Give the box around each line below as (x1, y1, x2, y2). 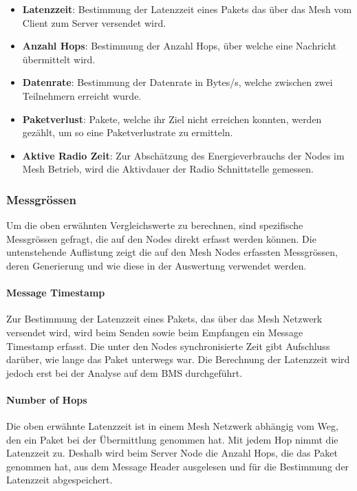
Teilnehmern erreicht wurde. (22, 88, 142, 102)
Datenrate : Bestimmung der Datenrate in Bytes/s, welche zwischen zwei (22, 75, 333, 89)
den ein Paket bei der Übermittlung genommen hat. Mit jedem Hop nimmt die (6, 432, 338, 446)
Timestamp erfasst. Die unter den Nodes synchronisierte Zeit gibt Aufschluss (6, 338, 330, 353)
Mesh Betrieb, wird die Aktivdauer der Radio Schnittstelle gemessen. (22, 162, 314, 176)
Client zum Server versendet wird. (22, 15, 166, 30)
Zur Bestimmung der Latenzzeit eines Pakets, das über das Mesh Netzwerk (6, 312, 323, 326)
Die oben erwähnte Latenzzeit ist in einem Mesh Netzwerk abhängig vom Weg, (6, 419, 338, 433)
